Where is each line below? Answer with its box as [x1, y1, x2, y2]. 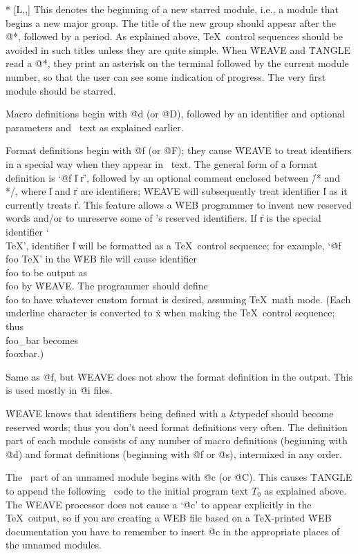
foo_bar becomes [6, 332, 79, 347]
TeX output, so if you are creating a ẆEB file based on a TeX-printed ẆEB [6, 510, 332, 525]
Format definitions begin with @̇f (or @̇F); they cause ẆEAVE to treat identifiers [6, 143, 352, 157]
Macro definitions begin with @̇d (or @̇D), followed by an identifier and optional [6, 106, 345, 121]
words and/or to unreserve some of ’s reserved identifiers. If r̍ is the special [6, 211, 321, 225]
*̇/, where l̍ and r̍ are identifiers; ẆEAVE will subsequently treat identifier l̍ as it [6, 184, 348, 198]
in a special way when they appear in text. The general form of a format [6, 156, 318, 171]
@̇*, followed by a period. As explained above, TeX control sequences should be [6, 29, 343, 44]
